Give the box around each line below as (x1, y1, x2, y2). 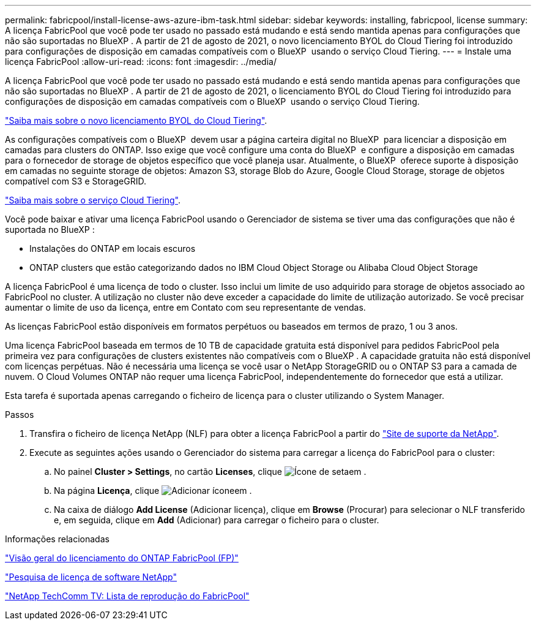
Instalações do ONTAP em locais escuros (29, 243, 196, 254)
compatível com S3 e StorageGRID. (5, 176, 146, 186)
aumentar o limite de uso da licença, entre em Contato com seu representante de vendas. (5, 302, 366, 312)
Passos (5, 409, 34, 420)
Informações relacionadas (5, 534, 110, 544)
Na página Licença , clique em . (54, 485, 252, 496)
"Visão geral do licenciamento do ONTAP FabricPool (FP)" (5, 553, 239, 563)
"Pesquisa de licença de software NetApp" (5, 572, 177, 582)
